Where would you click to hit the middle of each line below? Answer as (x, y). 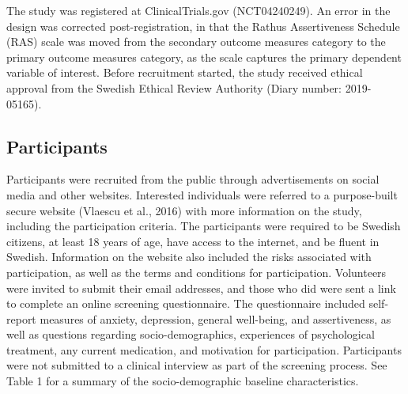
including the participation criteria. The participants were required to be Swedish (204, 226)
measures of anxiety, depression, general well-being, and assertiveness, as (215, 318)
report (21, 318)
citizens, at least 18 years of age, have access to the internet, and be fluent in (193, 241)
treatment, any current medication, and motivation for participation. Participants (204, 349)
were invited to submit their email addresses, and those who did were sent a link (201, 288)
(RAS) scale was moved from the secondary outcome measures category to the (196, 42)
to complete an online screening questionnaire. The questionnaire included (186, 303)
